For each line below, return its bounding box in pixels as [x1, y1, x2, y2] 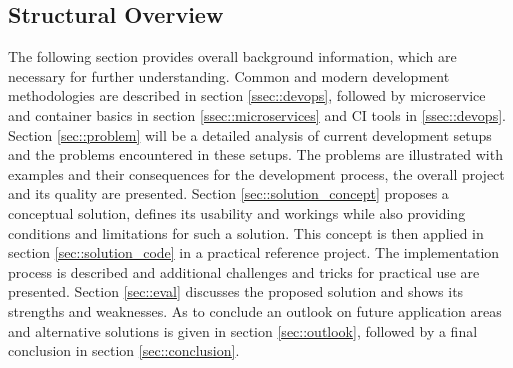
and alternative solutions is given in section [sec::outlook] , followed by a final [8, 320, 478, 341]
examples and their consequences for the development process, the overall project [8, 163, 505, 184]
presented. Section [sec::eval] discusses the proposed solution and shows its [8, 281, 464, 302]
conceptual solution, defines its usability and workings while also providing [8, 202, 466, 223]
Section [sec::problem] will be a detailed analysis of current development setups [8, 124, 492, 145]
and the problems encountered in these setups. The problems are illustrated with [8, 144, 503, 165]
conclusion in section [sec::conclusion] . [8, 340, 240, 361]
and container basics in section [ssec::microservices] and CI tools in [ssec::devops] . [8, 104, 506, 125]
